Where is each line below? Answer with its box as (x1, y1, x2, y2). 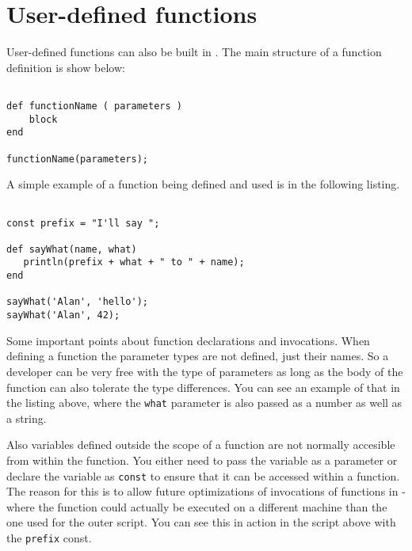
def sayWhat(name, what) (6, 243, 137, 255)
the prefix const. (6, 530, 92, 545)
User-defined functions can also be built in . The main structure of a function (6, 44, 382, 60)
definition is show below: (6, 59, 125, 75)
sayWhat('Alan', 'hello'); (6, 296, 148, 308)
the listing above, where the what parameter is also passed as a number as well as (6, 394, 402, 411)
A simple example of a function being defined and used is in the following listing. (6, 176, 400, 192)
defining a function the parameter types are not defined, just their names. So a (6, 348, 389, 364)
